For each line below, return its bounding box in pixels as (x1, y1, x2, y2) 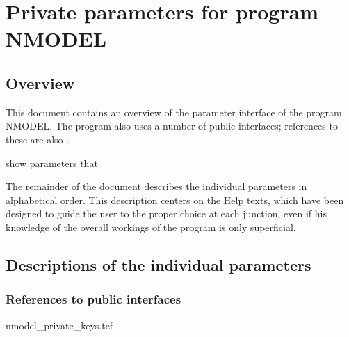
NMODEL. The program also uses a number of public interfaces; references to (6, 118, 338, 133)
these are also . (6, 132, 70, 146)
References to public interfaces (6, 290, 181, 308)
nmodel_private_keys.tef (6, 318, 113, 332)
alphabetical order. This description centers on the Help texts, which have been (6, 192, 344, 207)
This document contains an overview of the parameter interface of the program (6, 104, 342, 119)
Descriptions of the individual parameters (6, 253, 311, 275)
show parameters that (6, 155, 98, 170)
